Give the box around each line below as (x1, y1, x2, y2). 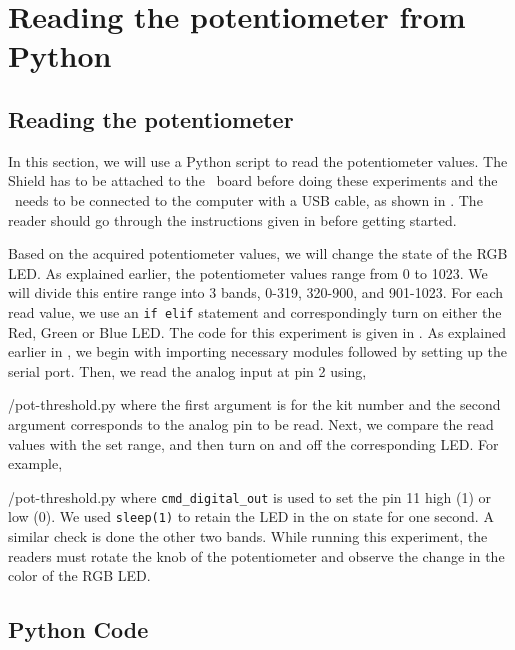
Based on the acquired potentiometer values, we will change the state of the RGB (8, 243, 508, 264)
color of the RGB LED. (8, 565, 151, 586)
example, (8, 453, 63, 474)
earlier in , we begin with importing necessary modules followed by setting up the (8, 341, 508, 362)
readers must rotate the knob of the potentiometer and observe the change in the (8, 545, 505, 566)
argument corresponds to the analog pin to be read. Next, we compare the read (8, 413, 494, 434)
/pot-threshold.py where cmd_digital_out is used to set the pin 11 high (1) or (8, 486, 492, 507)
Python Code (8, 614, 149, 645)
